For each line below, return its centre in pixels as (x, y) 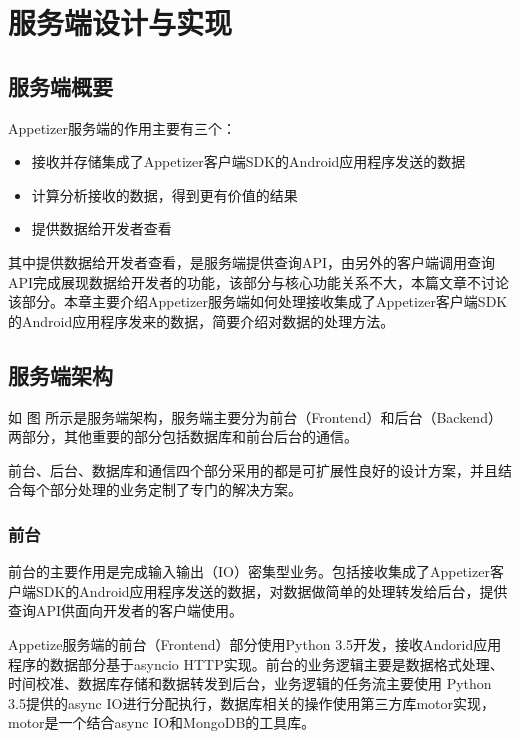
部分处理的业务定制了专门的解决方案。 (175, 489)
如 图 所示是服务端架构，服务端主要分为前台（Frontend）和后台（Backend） (255, 416)
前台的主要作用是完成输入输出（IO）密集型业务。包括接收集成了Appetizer (249, 571)
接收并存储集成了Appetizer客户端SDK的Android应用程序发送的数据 (248, 161)
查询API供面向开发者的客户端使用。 (126, 610)
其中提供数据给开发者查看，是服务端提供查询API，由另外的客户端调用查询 (252, 261)
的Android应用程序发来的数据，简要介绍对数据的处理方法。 (201, 320)
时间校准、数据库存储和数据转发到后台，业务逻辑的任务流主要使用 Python (250, 683)
